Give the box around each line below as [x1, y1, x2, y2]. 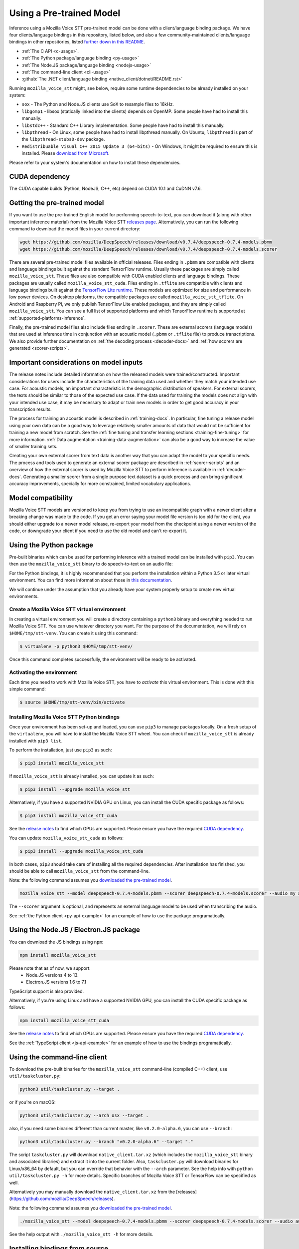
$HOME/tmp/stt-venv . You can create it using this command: [9, 630, 138, 636]
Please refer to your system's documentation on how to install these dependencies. [9, 159, 181, 165]
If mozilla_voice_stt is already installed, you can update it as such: [9, 773, 154, 779]
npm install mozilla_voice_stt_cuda [19, 1018, 110, 1024]
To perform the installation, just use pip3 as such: [9, 747, 112, 753]
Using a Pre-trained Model [9, 7, 121, 18]
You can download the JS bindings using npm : [9, 939, 104, 945]
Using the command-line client [9, 1053, 107, 1061]
